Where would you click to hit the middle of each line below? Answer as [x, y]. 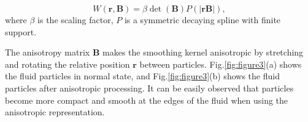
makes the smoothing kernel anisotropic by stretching [203, 52]
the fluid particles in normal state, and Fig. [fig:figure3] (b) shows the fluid [142, 76]
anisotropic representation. [55, 112]
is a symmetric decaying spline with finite [202, 20]
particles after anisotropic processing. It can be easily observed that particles [149, 88]
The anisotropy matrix [48, 52]
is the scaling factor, [75, 20]
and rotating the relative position [67, 64]
